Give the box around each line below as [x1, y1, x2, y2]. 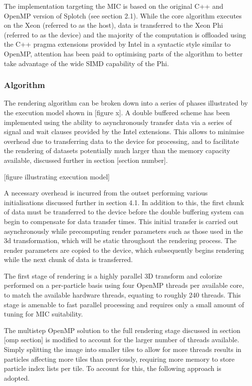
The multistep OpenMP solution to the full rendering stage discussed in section [4, 325, 240, 335]
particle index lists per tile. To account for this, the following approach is [4, 363, 221, 373]
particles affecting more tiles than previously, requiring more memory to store [4, 353, 235, 364]
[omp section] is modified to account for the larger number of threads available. [4, 334, 239, 345]
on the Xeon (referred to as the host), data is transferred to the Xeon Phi [4, 20, 223, 30]
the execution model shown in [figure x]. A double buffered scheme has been [4, 107, 230, 117]
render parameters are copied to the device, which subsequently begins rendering [4, 245, 244, 255]
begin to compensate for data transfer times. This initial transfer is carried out [4, 216, 238, 226]
